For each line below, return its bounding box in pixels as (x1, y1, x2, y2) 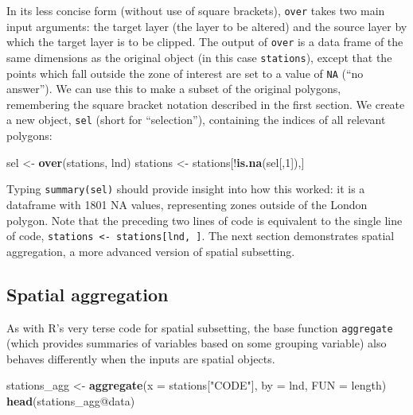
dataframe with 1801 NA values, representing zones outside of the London (6, 196, 368, 212)
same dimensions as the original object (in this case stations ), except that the (6, 48, 392, 65)
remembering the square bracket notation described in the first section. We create (6, 95, 405, 112)
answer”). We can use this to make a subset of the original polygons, (6, 80, 341, 97)
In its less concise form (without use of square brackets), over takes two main (6, 2, 385, 18)
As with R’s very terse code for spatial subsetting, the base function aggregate (6, 319, 393, 335)
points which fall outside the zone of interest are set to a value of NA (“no (6, 64, 364, 81)
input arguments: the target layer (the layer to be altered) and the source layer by (6, 17, 407, 34)
